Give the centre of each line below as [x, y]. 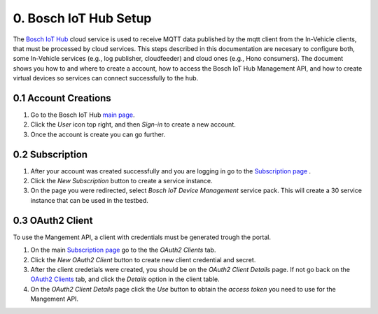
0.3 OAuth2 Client [53, 220]
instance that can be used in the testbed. [89, 200]
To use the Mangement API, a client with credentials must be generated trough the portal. [142, 237]
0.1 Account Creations [62, 98]
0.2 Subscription [50, 154]
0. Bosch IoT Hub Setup [82, 18]
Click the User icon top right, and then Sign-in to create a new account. [133, 124]
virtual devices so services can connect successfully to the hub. [106, 78]
